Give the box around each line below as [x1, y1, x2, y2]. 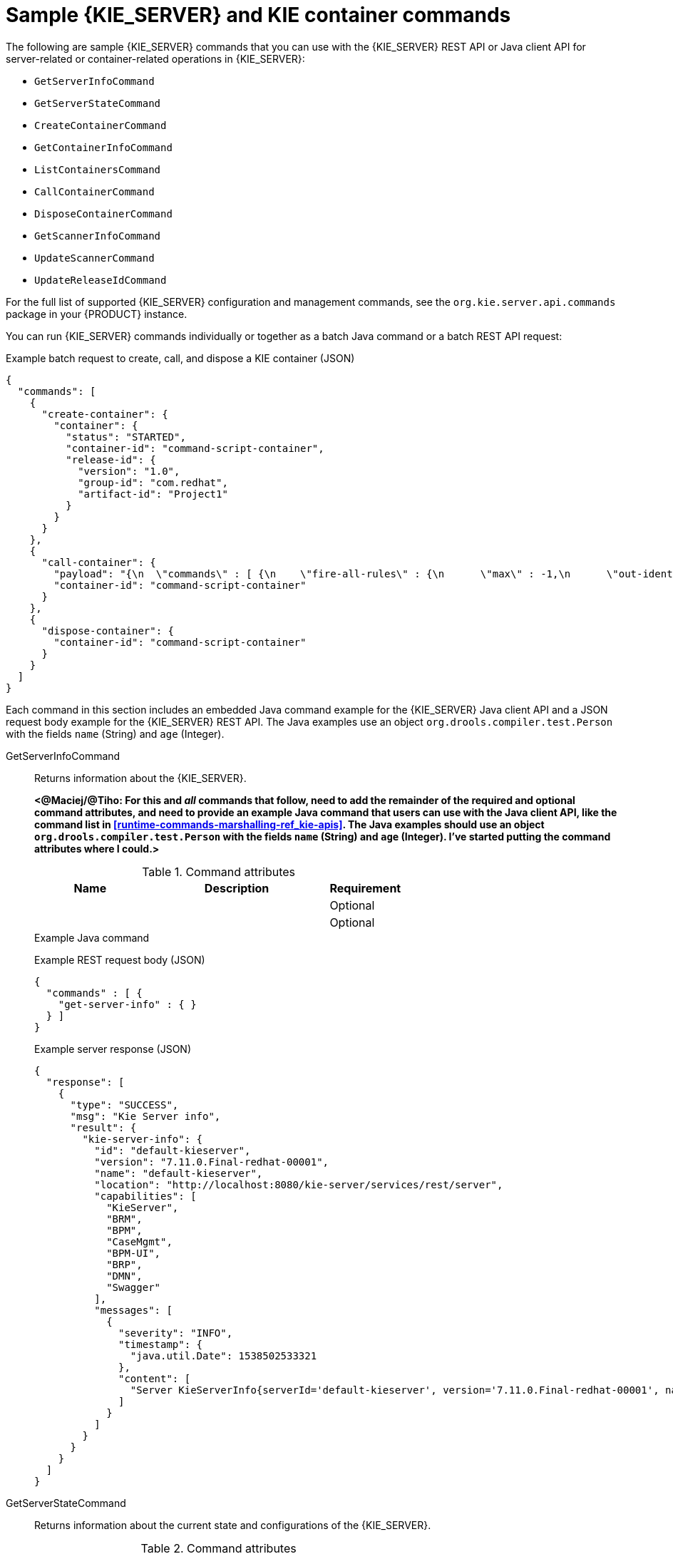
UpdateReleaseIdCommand [34, 274, 167, 286]
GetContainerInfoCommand [34, 141, 173, 153]
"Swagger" [106, 1281, 161, 1293]
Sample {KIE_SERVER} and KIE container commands [6, 3, 511, 27]
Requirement [329, 880, 401, 895]
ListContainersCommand [34, 163, 161, 175]
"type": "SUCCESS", [70, 1098, 179, 1111]
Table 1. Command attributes [142, 864, 296, 879]
